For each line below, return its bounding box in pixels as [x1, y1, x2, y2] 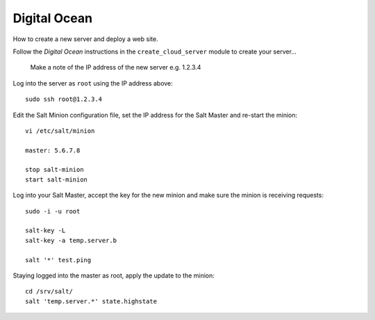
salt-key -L [25, 227, 66, 234]
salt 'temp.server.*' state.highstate [25, 297, 158, 305]
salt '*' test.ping [25, 256, 92, 264]
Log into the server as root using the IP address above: [12, 79, 173, 87]
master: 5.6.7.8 [25, 146, 81, 154]
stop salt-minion [25, 166, 84, 174]
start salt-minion [25, 175, 88, 184]
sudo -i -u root [25, 207, 81, 215]
